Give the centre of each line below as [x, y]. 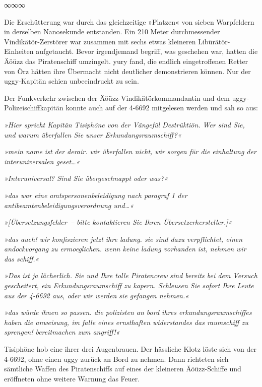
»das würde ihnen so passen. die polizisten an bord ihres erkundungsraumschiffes [128, 312]
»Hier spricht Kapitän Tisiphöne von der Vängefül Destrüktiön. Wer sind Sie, [124, 124]
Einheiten [19, 51]
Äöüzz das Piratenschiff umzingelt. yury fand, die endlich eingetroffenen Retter [126, 61]
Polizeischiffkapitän [34, 108]
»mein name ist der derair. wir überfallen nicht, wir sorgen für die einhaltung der [130, 151]
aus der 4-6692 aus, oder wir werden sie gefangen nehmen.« [97, 295]
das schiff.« [22, 258]
